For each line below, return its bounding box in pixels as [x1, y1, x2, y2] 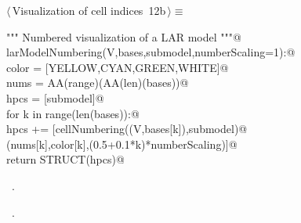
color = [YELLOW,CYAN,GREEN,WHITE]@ [6, 59, 229, 75]
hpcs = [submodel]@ [6, 89, 104, 106]
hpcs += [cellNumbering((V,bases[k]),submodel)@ [6, 120, 248, 137]
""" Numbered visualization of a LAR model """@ [6, 28, 241, 45]
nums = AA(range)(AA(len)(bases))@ [6, 74, 189, 91]
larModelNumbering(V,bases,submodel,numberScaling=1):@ [6, 44, 296, 60]
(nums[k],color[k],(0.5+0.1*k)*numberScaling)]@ [6, 135, 238, 152]
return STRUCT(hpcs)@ [6, 151, 125, 167]
